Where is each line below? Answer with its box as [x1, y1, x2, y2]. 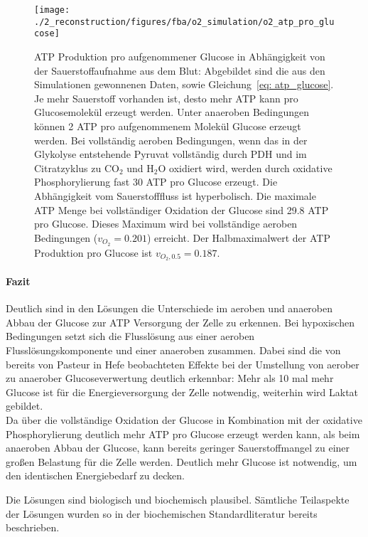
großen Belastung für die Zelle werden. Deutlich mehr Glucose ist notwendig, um [6, 454, 357, 469]
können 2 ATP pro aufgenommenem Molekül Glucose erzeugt [34, 118, 301, 133]
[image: [34, 5, 70, 15]
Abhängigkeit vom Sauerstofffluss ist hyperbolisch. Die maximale [34, 188, 316, 203]
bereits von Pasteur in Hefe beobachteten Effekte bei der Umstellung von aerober [6, 356, 359, 371]
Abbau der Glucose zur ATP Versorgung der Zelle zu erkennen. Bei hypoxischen [6, 314, 355, 329]
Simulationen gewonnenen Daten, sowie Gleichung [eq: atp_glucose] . [34, 77, 334, 92]
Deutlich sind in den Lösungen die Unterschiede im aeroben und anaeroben [6, 301, 333, 316]
